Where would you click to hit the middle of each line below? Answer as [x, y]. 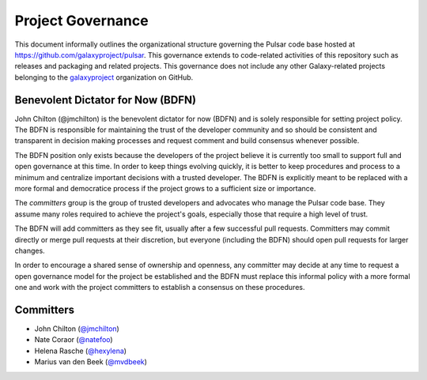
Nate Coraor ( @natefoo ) [74, 340]
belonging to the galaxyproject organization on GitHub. [104, 77]
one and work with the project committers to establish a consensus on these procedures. [160, 288]
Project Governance [82, 21]
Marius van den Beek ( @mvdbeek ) [91, 362]
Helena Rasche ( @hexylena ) [80, 351]
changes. [30, 250]
